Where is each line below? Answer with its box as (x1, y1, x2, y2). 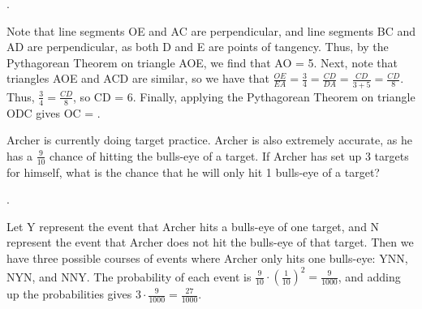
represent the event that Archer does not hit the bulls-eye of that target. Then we (6, 234, 414, 251)
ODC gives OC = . (6, 104, 101, 121)
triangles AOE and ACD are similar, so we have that (6, 70, 269, 87)
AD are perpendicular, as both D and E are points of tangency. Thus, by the (6, 38, 389, 55)
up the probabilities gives (6, 285, 132, 302)
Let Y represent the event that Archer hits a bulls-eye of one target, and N (6, 217, 380, 234)
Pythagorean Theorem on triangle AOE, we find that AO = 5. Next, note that (6, 54, 398, 71)
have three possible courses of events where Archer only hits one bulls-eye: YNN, (6, 249, 408, 266)
